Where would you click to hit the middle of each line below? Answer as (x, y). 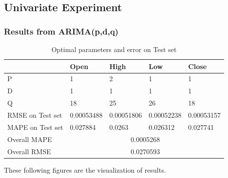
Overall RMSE (29, 151)
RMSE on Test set (35, 115)
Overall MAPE (30, 139)
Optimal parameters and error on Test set (114, 49)
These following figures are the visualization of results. (85, 169)
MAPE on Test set (35, 127)
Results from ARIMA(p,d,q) (61, 31)
